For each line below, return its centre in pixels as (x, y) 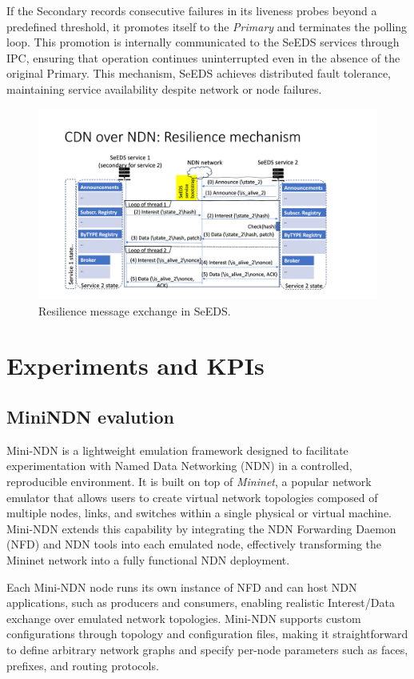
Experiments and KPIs (135, 366)
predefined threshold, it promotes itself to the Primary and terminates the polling (207, 26)
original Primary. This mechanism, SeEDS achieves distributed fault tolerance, (199, 73)
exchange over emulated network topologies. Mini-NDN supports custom (184, 618)
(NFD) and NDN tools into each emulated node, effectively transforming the (194, 544)
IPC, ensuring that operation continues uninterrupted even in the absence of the (203, 57)
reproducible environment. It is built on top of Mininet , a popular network (189, 482)
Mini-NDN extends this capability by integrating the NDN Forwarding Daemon (201, 528)
